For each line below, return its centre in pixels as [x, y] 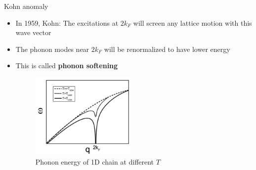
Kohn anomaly [26, 6]
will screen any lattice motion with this [192, 22]
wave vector [33, 32]
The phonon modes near [52, 49]
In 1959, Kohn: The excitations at [67, 22]
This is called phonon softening [67, 65]
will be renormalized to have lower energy [167, 49]
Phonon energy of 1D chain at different [95, 161]
